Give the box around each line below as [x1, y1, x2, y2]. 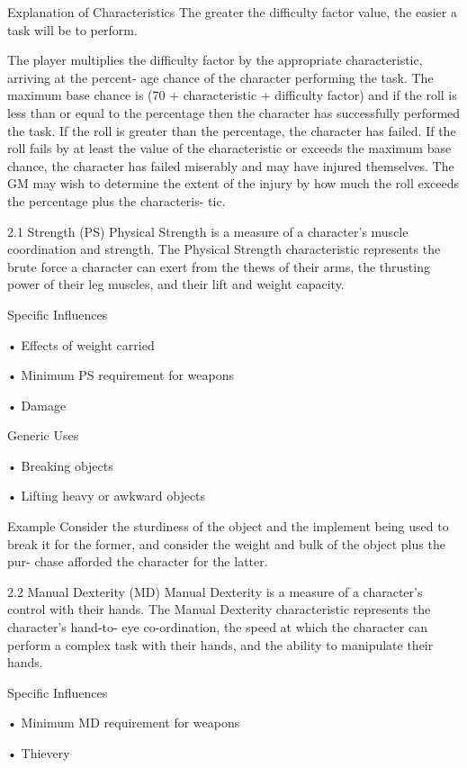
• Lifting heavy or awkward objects [7, 486, 206, 505]
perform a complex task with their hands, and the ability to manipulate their [7, 635, 434, 654]
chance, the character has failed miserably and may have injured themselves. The [7, 156, 454, 175]
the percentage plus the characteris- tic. [7, 191, 226, 210]
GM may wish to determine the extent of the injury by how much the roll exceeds [7, 174, 459, 193]
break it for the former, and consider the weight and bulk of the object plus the [7, 534, 445, 553]
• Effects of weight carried [7, 335, 155, 354]
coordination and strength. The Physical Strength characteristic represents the [7, 239, 441, 258]
